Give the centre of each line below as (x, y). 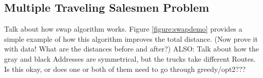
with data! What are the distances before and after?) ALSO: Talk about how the (131, 49)
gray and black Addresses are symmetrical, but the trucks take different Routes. (130, 58)
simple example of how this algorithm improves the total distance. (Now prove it (131, 38)
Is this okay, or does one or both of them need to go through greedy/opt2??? (125, 69)
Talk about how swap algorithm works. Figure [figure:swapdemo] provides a (123, 29)
